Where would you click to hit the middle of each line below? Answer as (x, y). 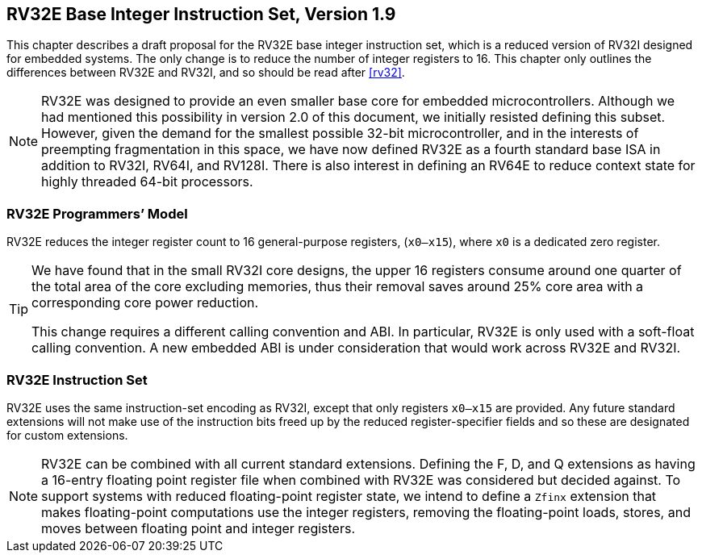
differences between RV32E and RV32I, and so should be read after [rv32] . (206, 73)
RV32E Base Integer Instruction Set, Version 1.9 (201, 14)
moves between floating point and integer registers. (198, 528)
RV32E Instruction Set (77, 380)
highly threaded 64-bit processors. (147, 182)
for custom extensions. (67, 435)
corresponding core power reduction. (145, 303)
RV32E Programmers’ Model (97, 213)
